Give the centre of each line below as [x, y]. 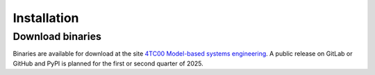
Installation [46, 18]
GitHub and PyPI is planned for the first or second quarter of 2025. [108, 63]
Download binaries [57, 36]
